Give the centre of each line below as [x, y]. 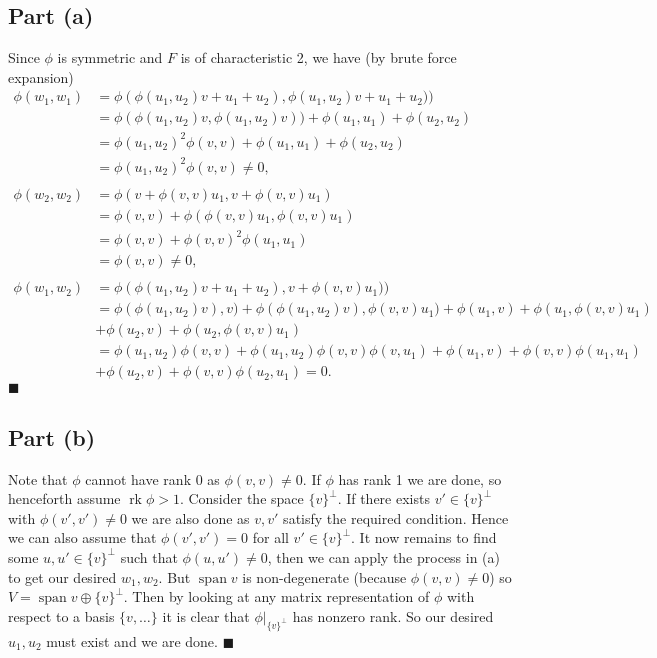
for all [270, 537]
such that [149, 556]
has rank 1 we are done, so [420, 478]
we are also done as [190, 517]
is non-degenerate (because [324, 576]
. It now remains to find [424, 537]
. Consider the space [241, 498]
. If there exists [383, 498]
